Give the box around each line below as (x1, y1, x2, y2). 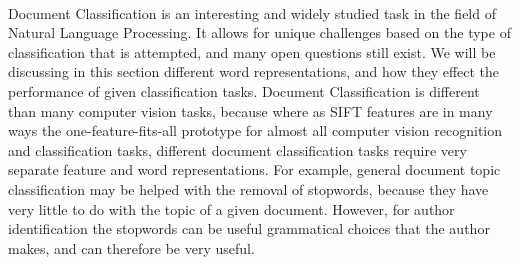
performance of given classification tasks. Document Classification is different (8, 80, 480, 101)
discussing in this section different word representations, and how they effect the (8, 61, 500, 82)
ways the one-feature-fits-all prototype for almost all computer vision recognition (8, 120, 503, 141)
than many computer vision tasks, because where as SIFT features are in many (8, 100, 493, 121)
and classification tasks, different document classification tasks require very (8, 139, 467, 160)
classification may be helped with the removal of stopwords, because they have (8, 178, 489, 199)
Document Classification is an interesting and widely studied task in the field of (8, 2, 496, 23)
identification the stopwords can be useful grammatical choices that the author (8, 218, 490, 239)
